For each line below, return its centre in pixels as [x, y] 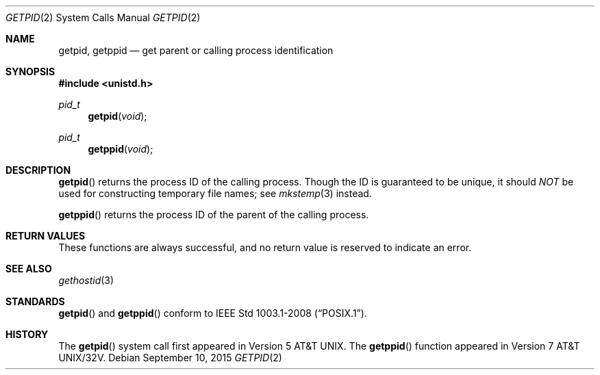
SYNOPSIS [30, 72]
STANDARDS [35, 301]
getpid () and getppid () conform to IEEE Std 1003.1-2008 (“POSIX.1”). [213, 313]
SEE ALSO [29, 269]
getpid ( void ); [117, 116]
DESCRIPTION [38, 170]
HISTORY [27, 334]
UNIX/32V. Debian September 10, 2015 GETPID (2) [170, 358]
